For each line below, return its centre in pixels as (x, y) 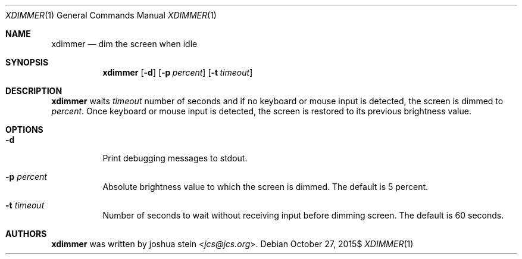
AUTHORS (26, 234)
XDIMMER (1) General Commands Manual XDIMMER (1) (111, 15)
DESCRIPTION (34, 91)
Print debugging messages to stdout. (175, 158)
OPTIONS (24, 129)
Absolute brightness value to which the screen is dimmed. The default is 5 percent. (265, 187)
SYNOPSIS (27, 62)
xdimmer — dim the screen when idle (124, 44)
